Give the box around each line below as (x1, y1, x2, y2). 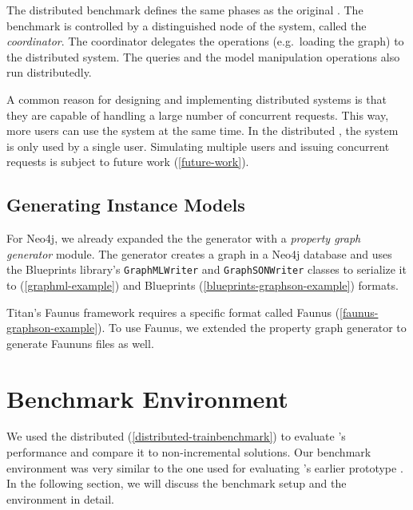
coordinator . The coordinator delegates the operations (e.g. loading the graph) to (6, 33, 404, 49)
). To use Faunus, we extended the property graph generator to (97, 319, 407, 336)
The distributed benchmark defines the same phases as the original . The (6, 2, 363, 18)
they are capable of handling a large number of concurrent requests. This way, (6, 106, 389, 123)
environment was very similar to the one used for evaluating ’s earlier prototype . (6, 459, 403, 476)
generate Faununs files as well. (6, 334, 154, 351)
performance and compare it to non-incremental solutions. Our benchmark (6, 444, 371, 461)
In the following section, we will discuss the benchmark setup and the (6, 475, 347, 492)
